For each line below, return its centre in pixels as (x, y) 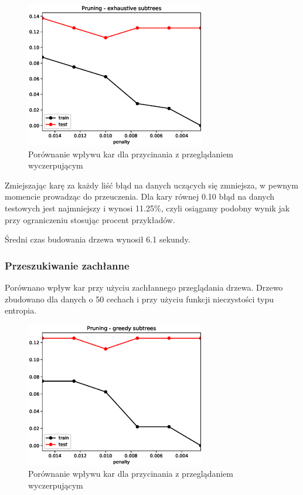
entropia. (21, 310)
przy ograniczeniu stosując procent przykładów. (90, 219)
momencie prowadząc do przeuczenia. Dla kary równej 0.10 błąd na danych (140, 196)
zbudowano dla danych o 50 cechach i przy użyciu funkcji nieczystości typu (139, 299)
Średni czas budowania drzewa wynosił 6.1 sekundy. (98, 239)
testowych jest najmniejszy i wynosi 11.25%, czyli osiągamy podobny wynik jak (147, 208)
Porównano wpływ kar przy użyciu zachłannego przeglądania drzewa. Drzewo (144, 287)
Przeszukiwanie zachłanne (67, 265)
